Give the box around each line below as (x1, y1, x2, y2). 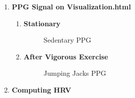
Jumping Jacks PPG (43, 68, 107, 78)
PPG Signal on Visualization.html (11, 1, 131, 11)
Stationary (23, 18, 61, 28)
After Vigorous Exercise (23, 51, 108, 61)
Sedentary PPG (43, 35, 92, 45)
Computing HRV (11, 84, 71, 95)
